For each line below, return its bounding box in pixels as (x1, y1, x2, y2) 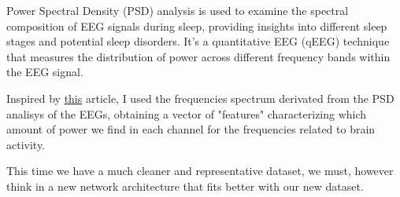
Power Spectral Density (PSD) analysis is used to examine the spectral (6, 2, 349, 18)
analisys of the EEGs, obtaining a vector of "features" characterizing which (6, 105, 367, 122)
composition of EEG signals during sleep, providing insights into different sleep (6, 17, 387, 34)
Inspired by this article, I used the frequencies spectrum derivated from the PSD (6, 89, 394, 106)
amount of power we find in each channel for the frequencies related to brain (6, 121, 376, 137)
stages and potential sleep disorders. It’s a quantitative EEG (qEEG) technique (6, 33, 390, 49)
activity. (6, 136, 46, 152)
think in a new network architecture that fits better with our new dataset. (6, 177, 364, 194)
